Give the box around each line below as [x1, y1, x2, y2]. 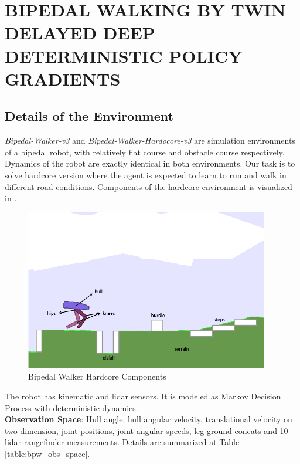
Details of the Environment [5, 107, 173, 125]
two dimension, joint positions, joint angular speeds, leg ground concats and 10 [5, 424, 288, 436]
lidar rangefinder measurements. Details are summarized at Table [5, 436, 240, 448]
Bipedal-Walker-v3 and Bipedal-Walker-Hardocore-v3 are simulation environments [5, 134, 295, 147]
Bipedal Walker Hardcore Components [28, 370, 166, 382]
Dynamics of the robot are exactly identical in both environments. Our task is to [5, 157, 295, 170]
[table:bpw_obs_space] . [5, 448, 90, 459]
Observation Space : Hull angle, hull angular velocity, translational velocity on [5, 413, 292, 425]
